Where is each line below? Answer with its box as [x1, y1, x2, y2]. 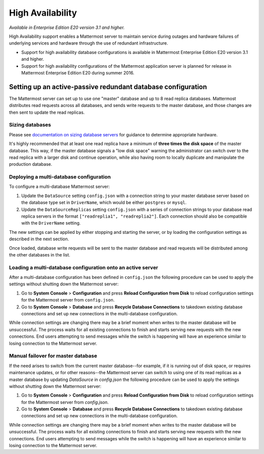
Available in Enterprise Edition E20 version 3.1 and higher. [9, 25, 125, 30]
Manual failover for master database [9, 353, 97, 359]
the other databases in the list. [9, 252, 70, 257]
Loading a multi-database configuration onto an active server [9, 264, 158, 271]
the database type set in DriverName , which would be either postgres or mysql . [21, 200, 187, 205]
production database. [9, 161, 52, 167]
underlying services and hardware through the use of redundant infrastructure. [9, 40, 168, 46]
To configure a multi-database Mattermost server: [9, 184, 110, 190]
